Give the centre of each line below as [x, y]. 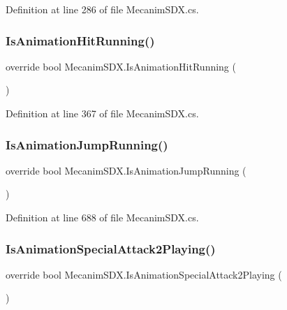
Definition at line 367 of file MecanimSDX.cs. [102, 113]
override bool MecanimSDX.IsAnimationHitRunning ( [121, 66]
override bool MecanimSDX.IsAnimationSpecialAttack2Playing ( [144, 274]
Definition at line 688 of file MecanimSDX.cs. [102, 217]
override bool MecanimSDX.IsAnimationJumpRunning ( [126, 170]
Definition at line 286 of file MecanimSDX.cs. [102, 9]
